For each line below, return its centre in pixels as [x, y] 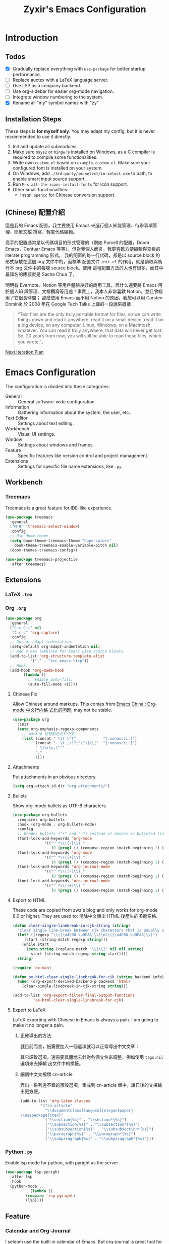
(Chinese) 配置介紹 [35, 212]
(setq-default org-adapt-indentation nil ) [55, 647]
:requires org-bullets [41, 820]
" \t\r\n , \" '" [50, 748]
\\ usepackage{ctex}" [42, 1115]
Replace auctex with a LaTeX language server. [60, 80]
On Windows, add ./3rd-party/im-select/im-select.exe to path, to [82, 174]
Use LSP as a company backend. [47, 86]
